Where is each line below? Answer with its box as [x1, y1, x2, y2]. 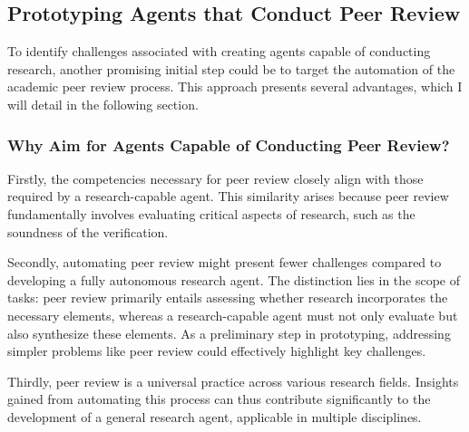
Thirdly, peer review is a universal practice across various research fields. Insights [7, 371, 459, 390]
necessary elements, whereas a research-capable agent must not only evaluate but [7, 305, 458, 324]
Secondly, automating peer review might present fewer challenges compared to [7, 253, 442, 272]
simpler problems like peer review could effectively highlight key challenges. [7, 341, 426, 360]
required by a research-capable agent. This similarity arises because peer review [7, 187, 449, 206]
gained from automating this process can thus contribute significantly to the [7, 389, 431, 408]
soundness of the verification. [7, 222, 169, 241]
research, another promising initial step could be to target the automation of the [7, 59, 455, 78]
